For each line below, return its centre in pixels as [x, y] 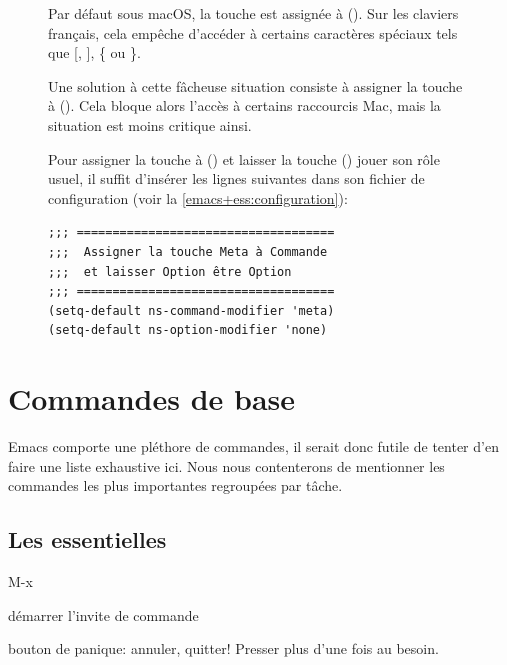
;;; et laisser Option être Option [170, 271]
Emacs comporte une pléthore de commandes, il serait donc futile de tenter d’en [253, 446]
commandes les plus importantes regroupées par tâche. [175, 485]
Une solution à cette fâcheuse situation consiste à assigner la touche [255, 85]
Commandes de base [152, 398]
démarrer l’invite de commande [103, 614]
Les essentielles [87, 539]
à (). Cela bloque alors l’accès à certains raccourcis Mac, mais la [244, 105]
